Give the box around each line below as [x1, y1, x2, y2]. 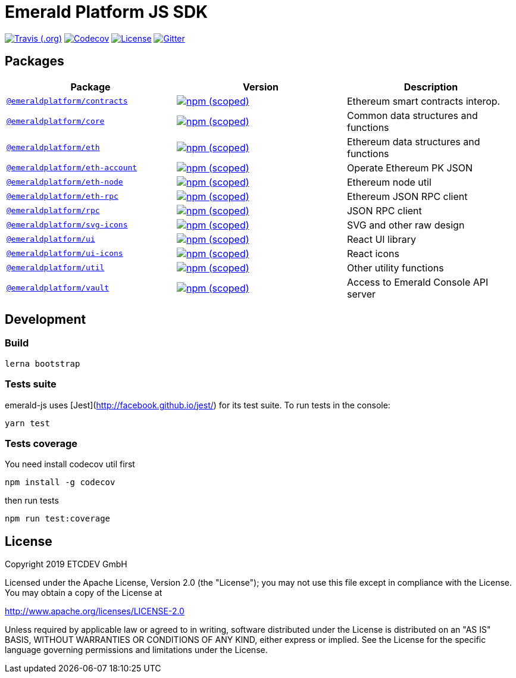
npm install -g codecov [5, 477, 115, 488]
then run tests [5, 495, 59, 506]
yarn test [5, 418, 50, 428]
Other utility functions [346, 261, 444, 274]
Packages [5, 54, 64, 69]
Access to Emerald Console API [346, 276, 489, 288]
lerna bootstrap [5, 358, 80, 368]
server [346, 288, 376, 300]
